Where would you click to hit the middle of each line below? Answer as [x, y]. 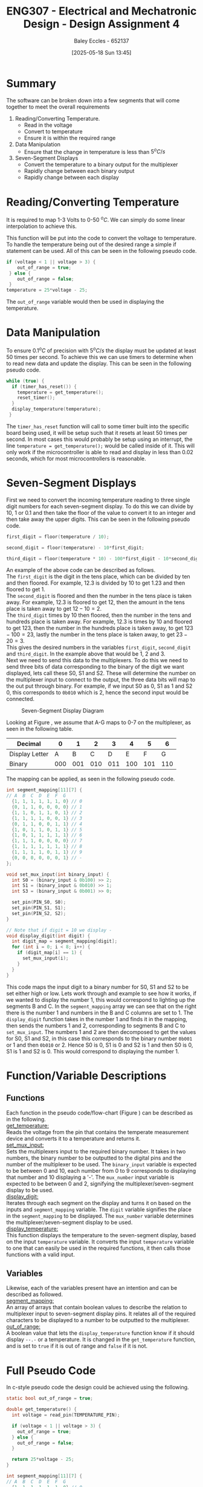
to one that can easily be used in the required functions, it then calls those [98, 1248]
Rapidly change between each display [71, 178]
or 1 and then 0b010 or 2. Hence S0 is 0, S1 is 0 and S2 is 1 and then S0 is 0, [100, 1045]
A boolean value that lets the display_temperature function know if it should [101, 1333]
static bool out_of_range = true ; [50, 1398]
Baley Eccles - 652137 [101, 41]
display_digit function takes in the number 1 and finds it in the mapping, [97, 1019]
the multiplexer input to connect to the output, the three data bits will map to [101, 680]
